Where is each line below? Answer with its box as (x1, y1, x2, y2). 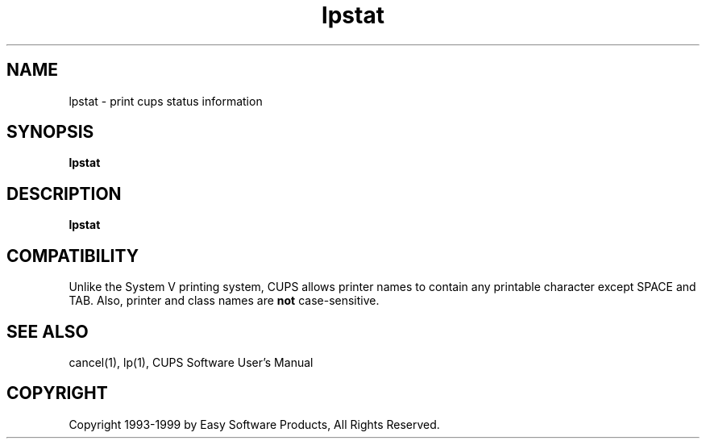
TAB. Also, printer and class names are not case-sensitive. (69, 293, 380, 308)
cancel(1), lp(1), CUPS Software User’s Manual (69, 355, 314, 369)
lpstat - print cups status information (69, 94, 263, 108)
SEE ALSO (6, 321, 89, 342)
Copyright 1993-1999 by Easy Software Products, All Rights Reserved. (69, 417, 440, 431)
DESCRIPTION (6, 183, 122, 204)
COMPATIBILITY (6, 245, 139, 266)
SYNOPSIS (6, 122, 94, 143)
